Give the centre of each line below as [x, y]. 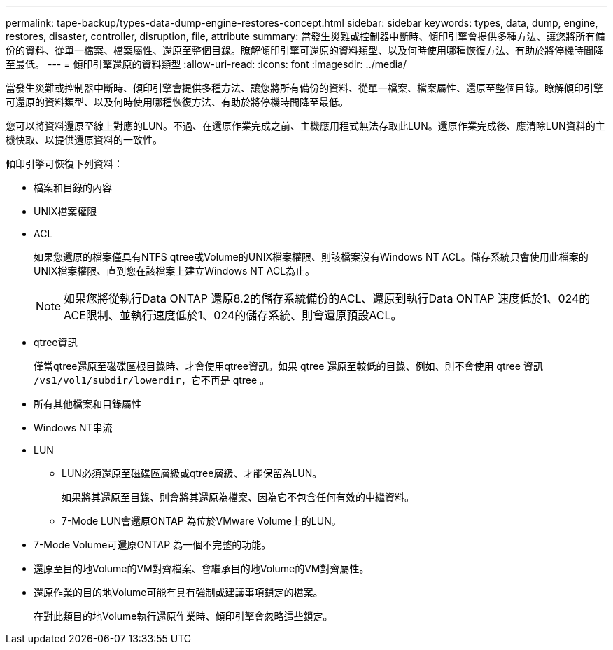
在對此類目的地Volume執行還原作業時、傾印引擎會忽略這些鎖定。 [183, 616]
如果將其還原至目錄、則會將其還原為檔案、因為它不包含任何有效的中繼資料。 [238, 497]
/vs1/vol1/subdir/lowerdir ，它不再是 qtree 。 [152, 380]
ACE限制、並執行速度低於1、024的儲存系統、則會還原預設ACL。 [233, 315]
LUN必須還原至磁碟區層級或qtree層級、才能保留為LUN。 [192, 473]
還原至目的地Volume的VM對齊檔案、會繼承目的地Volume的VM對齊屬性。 [202, 568]
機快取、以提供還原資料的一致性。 [84, 140]
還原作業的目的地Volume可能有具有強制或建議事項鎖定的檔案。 [178, 592]
